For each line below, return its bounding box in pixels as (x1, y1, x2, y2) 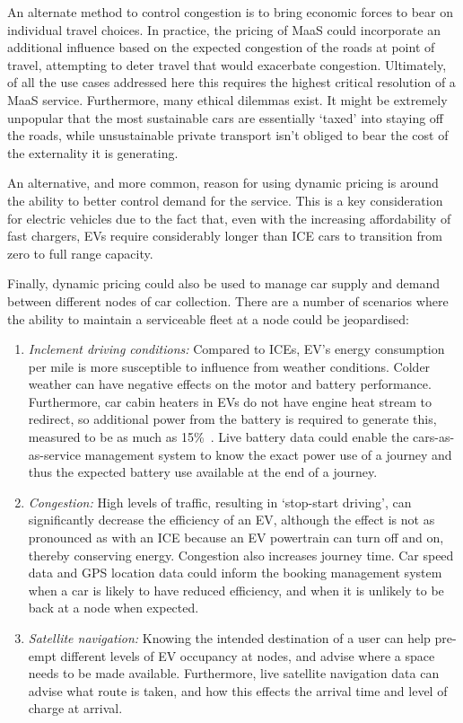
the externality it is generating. (7, 143, 179, 162)
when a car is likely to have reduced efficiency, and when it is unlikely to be (28, 580, 444, 599)
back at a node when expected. (28, 598, 199, 617)
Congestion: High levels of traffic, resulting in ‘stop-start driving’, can (28, 492, 412, 511)
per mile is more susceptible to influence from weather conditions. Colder (28, 357, 431, 375)
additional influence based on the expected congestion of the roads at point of (7, 38, 435, 57)
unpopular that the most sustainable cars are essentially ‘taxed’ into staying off (7, 108, 443, 127)
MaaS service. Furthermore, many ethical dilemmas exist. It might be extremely (7, 90, 448, 109)
